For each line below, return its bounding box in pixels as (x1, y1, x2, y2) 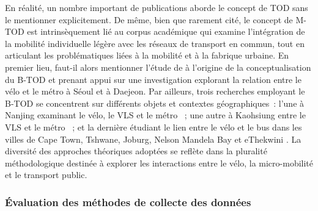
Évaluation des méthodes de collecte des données (5, 194, 251, 209)
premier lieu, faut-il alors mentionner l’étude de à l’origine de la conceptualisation (5, 60, 311, 73)
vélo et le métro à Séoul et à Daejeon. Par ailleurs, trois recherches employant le (5, 85, 305, 98)
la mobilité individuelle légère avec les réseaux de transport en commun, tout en (5, 37, 305, 49)
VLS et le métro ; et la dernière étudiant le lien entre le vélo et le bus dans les (5, 120, 302, 133)
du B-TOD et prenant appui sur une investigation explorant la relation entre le (5, 73, 301, 85)
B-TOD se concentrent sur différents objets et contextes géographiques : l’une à (5, 96, 305, 109)
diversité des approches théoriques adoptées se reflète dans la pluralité (5, 145, 267, 157)
